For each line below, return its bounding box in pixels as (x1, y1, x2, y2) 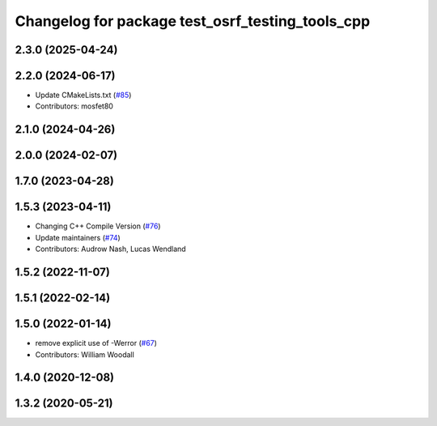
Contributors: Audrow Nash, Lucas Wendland (35, 244, 186, 254)
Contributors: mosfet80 (35, 101, 113, 111)
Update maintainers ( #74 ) (35, 232, 121, 242)
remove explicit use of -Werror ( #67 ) (35, 339, 158, 348)
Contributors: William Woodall (35, 349, 135, 360)
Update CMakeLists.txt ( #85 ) (35, 90, 132, 100)
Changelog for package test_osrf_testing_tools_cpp (15, 12, 371, 30)
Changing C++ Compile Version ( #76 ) (35, 221, 161, 231)
